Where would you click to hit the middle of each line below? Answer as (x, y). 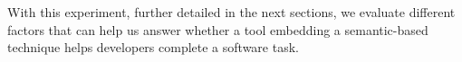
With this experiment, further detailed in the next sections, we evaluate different (231, 12)
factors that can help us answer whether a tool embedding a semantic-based (218, 29)
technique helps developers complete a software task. (153, 47)
